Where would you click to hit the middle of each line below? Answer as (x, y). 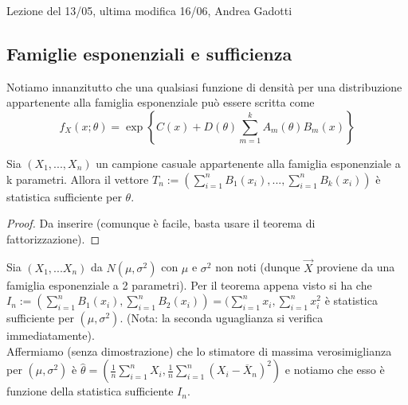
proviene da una (356, 267)
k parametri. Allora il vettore (78, 179)
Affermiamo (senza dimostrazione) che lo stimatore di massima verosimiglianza (199, 350)
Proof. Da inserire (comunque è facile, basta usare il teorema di (161, 223)
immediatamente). (51, 335)
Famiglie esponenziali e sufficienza (149, 53)
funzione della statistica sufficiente (90, 391)
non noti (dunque (258, 267)
